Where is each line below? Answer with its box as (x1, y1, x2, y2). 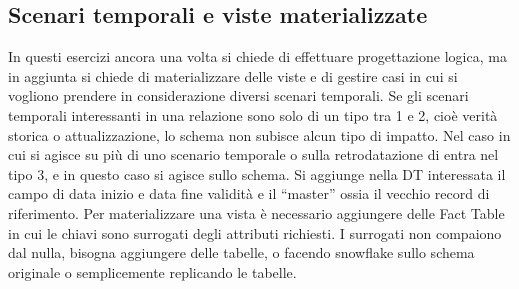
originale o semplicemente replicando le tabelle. (8, 261, 297, 282)
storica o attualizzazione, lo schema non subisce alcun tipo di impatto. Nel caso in (8, 124, 511, 145)
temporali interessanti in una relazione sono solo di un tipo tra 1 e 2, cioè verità (8, 104, 498, 125)
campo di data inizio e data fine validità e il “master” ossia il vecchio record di (8, 183, 490, 204)
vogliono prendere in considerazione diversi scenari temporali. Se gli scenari (8, 85, 469, 106)
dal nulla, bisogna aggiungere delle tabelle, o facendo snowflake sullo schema (8, 242, 475, 263)
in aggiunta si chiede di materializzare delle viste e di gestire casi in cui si (8, 65, 458, 86)
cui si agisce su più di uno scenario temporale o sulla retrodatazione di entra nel (8, 144, 499, 165)
